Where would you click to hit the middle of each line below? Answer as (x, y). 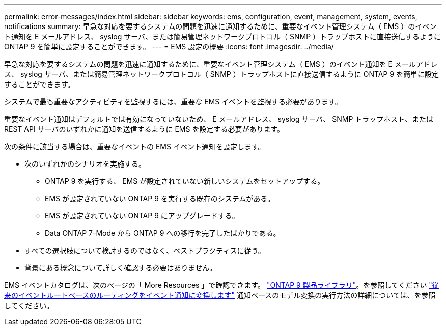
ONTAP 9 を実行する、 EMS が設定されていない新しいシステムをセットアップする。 (185, 181)
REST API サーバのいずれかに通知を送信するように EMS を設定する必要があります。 (144, 129)
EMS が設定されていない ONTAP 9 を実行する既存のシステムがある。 (160, 198)
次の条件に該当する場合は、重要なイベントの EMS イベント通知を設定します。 (135, 146)
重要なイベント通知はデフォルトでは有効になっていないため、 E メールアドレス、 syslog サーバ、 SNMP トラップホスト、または (219, 119)
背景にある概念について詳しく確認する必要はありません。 (121, 268)
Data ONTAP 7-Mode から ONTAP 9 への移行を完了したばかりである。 (163, 233)
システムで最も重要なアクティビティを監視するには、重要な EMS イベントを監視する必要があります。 (173, 102)
